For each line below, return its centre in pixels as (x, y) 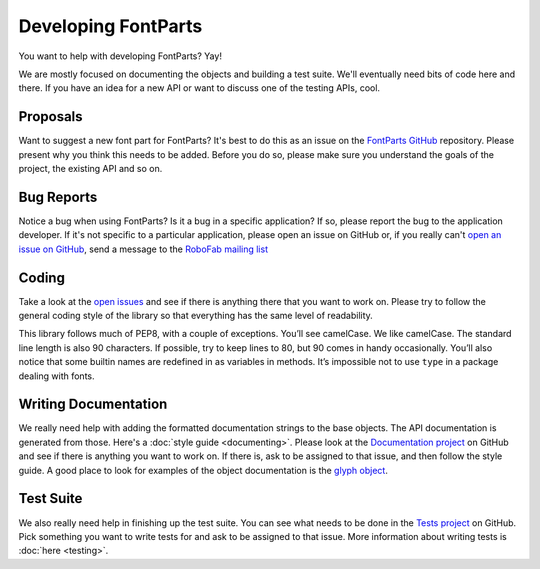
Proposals (51, 116)
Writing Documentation (93, 404)
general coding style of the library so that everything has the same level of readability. (196, 315)
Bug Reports (58, 196)
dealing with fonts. (56, 376)
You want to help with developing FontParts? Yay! (120, 56)
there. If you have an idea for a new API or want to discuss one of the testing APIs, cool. (199, 88)
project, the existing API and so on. (90, 169)
